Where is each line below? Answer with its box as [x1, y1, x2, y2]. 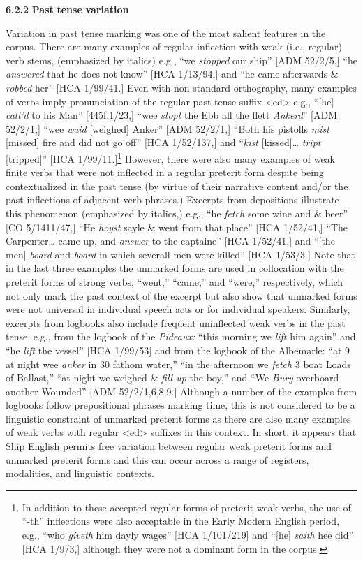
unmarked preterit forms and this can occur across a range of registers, [6, 452, 309, 467]
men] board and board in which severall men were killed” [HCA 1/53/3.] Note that [6, 247, 355, 261]
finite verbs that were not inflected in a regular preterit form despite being [6, 165, 324, 180]
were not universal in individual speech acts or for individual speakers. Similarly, [6, 302, 350, 316]
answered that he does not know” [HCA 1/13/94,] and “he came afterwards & [6, 66, 339, 81]
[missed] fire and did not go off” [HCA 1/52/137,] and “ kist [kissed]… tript [6, 135, 321, 150]
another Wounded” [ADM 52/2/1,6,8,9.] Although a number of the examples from [6, 384, 357, 398]
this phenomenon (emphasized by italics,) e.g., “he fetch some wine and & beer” [6, 205, 348, 220]
